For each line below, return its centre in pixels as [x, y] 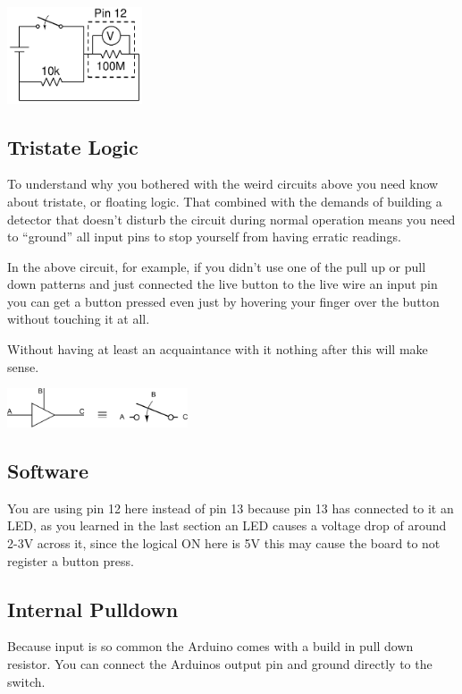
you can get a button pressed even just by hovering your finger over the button [223, 301]
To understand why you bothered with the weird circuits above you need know [223, 184]
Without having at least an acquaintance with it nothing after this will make [218, 349]
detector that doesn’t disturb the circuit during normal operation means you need [231, 219]
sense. [23, 366]
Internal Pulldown [93, 609]
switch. [26, 681]
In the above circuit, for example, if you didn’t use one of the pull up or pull [217, 266]
